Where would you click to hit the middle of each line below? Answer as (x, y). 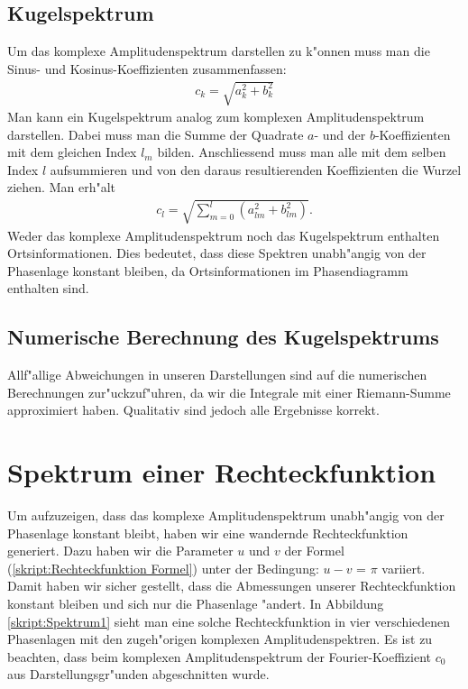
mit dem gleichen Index (72, 152)
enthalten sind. (48, 288)
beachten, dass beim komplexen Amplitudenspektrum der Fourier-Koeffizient (219, 656)
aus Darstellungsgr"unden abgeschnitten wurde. (138, 674)
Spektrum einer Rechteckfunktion (222, 472)
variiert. (404, 568)
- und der (340, 134)
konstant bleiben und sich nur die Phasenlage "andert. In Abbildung (196, 603)
